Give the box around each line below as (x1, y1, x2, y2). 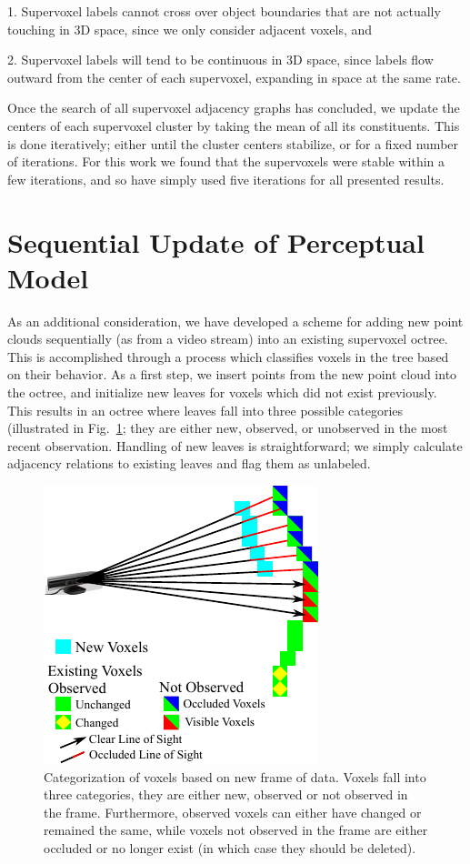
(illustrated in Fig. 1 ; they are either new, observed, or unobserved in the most (7, 418, 448, 437)
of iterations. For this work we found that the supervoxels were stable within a (7, 152, 445, 171)
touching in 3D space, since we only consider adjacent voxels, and (7, 19, 373, 38)
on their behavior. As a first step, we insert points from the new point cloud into (7, 365, 457, 384)
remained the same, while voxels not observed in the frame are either (44, 820, 428, 839)
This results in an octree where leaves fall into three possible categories (7, 400, 404, 419)
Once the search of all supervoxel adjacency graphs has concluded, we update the (7, 98, 460, 117)
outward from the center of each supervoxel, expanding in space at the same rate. (7, 67, 461, 86)
